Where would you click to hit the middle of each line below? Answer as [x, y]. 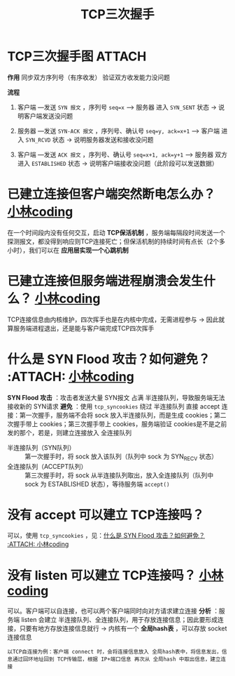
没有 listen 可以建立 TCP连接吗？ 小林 [115, 575]
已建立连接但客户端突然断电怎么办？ [112, 194]
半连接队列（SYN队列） [41, 447]
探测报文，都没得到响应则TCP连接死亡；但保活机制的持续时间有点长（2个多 [116, 241]
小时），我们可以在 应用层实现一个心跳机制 [68, 250]
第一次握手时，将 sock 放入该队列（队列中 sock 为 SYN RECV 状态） [121, 457]
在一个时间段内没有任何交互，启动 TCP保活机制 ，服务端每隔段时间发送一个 [116, 232]
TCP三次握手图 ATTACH [77, 57]
